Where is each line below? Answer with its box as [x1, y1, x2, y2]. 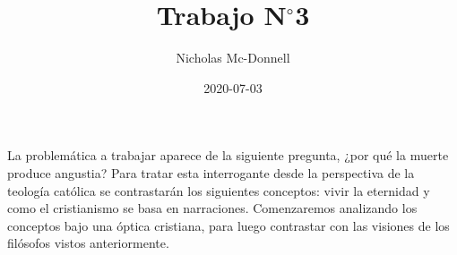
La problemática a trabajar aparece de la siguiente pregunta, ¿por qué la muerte [7, 146, 449, 165]
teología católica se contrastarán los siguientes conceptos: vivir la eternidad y [7, 181, 430, 200]
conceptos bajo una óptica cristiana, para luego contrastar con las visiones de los [7, 216, 450, 234]
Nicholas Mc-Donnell [176, 48, 290, 67]
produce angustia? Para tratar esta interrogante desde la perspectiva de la [7, 163, 415, 182]
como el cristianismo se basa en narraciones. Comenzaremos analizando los [7, 199, 418, 217]
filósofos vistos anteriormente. [7, 234, 169, 252]
